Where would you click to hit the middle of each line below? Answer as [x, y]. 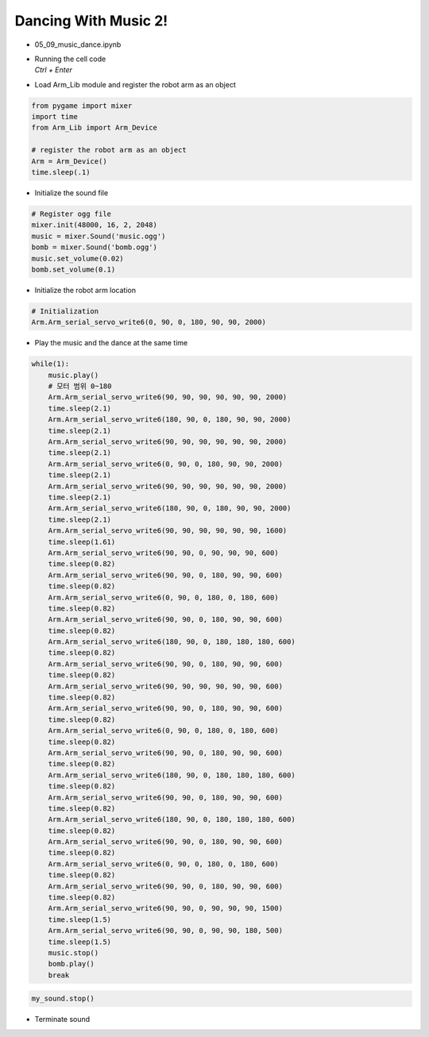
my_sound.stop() [63, 999]
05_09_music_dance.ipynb [78, 44]
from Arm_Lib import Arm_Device [95, 128]
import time [55, 117]
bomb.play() [71, 964]
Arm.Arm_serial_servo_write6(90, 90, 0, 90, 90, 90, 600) [163, 553]
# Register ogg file [71, 214]
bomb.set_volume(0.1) [73, 269]
